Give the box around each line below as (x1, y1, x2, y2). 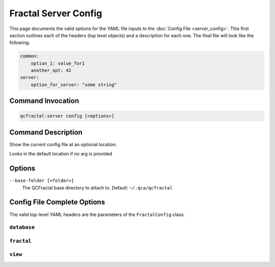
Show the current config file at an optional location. (9, 141, 117, 147)
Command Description (9, 128, 82, 137)
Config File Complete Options (9, 198, 105, 206)
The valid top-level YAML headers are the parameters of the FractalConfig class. (9, 211, 185, 218)
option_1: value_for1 (31, 60, 85, 66)
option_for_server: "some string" (31, 82, 117, 88)
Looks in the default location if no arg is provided (9, 151, 113, 157)
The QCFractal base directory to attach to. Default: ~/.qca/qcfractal (22, 184, 173, 191)
